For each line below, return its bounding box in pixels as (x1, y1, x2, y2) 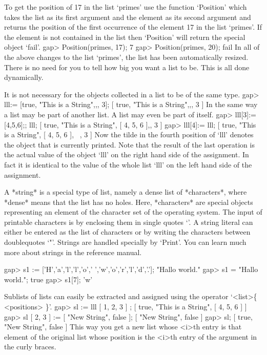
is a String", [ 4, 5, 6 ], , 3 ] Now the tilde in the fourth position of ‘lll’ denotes (4, 129, 254, 140)
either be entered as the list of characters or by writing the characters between (4, 226, 251, 237)
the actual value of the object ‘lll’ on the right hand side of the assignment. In (4, 149, 249, 160)
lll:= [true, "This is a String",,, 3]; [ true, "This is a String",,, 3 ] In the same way (4, 99, 258, 110)
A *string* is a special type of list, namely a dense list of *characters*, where (4, 186, 247, 197)
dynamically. (4, 72, 44, 82)
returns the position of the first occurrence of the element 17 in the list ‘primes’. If (4, 22, 262, 32)
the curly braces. (4, 341, 56, 352)
